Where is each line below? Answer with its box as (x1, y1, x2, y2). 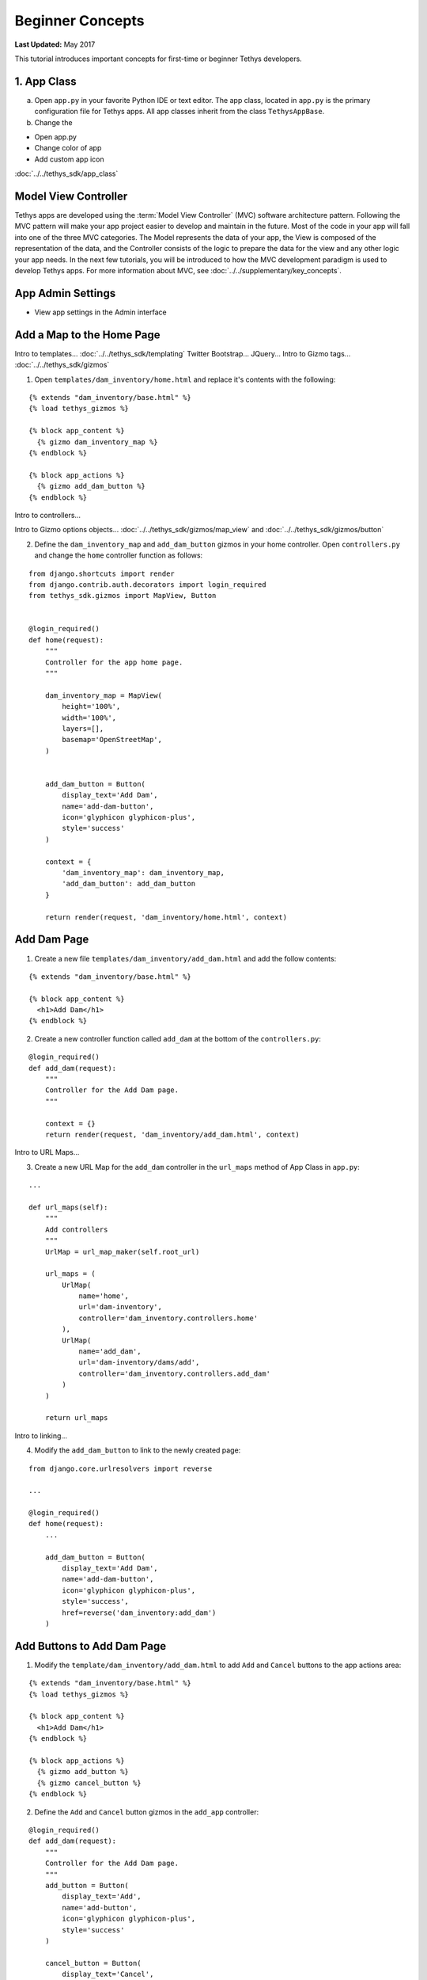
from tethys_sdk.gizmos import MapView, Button (28, 591, 217, 600)
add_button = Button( (44, 1881, 130, 1890)
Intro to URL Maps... (14, 1148, 80, 1157)
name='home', (78, 1292, 130, 1300)
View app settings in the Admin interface (34, 307, 167, 317)
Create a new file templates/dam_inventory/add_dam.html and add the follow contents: (34, 954, 337, 963)
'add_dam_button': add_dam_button (62, 879, 196, 889)
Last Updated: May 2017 (14, 40, 96, 49)
